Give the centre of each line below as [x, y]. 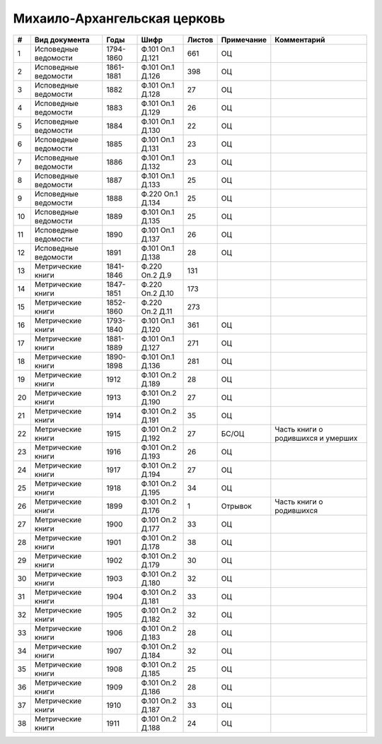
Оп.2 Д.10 [158, 293]
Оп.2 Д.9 [156, 275]
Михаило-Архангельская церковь [119, 18]
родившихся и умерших [316, 438]
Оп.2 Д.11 [157, 311]
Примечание [244, 40]
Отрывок [237, 506]
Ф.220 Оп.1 [160, 194]
